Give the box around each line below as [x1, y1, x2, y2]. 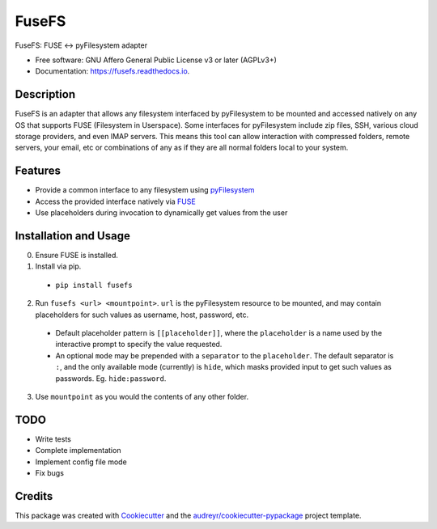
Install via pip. [35, 261, 82, 271]
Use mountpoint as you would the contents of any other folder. [35, 391, 249, 401]
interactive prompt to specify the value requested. [55, 340, 223, 349]
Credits [15, 489, 53, 503]
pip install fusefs [55, 280, 133, 290]
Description [15, 87, 76, 101]
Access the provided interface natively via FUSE [35, 197, 196, 206]
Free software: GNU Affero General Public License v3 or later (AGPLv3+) [35, 55, 277, 65]
